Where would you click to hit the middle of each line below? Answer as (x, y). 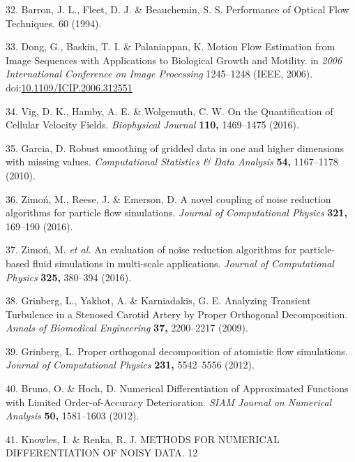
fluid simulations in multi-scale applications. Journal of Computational (183, 263)
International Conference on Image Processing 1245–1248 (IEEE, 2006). (159, 74)
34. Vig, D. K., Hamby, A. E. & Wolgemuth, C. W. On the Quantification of (169, 111)
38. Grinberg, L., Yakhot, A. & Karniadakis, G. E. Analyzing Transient (158, 300)
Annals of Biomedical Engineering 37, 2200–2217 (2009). (127, 328)
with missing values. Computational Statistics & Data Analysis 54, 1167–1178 (172, 162)
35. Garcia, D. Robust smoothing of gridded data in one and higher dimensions (175, 148)
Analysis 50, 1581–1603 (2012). (73, 416)
